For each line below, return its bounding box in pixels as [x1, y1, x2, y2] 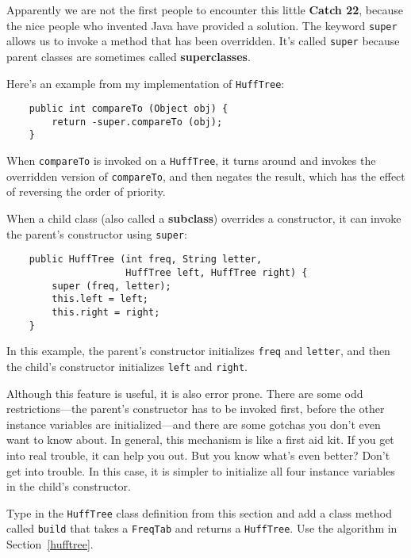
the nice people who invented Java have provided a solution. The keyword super [6, 17, 398, 33]
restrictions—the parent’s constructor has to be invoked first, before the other [6, 400, 385, 417]
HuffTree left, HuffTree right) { [125, 266, 308, 278]
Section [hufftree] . [6, 536, 94, 552]
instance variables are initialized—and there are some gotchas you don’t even [6, 415, 381, 432]
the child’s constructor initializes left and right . [6, 357, 248, 374]
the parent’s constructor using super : [6, 225, 187, 242]
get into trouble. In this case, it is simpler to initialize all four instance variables [6, 462, 395, 479]
